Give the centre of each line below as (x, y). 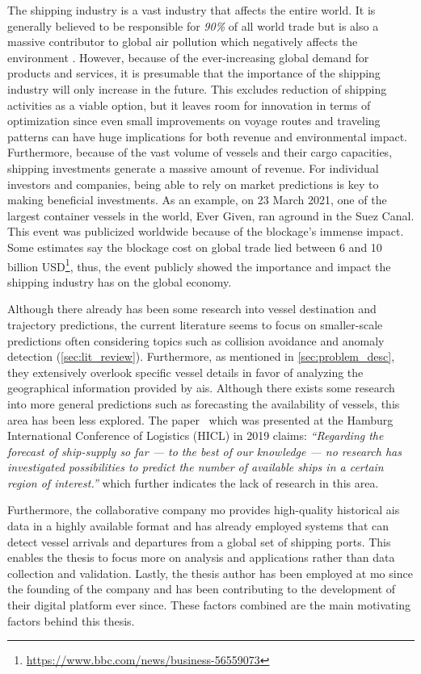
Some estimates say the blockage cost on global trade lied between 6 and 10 (195, 247)
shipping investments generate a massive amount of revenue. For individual (193, 167)
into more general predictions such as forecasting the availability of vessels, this (204, 403)
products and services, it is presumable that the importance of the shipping (194, 73)
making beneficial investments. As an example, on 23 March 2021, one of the (197, 200)
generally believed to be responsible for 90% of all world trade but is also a (193, 25)
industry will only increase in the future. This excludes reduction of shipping (197, 88)
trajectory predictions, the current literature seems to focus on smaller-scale (195, 324)
